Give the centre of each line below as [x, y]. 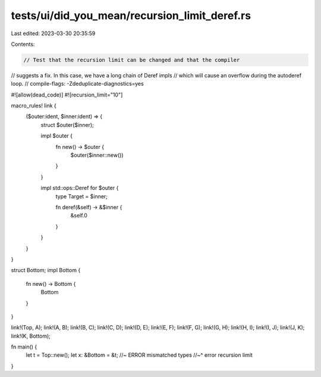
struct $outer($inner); [67, 124]
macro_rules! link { [34, 106]
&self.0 [79, 216]
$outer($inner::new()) [97, 155]
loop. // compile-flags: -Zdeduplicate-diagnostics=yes [77, 84]
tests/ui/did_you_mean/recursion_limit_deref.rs [131, 15]
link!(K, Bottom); [31, 336]
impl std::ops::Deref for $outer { [80, 188]
